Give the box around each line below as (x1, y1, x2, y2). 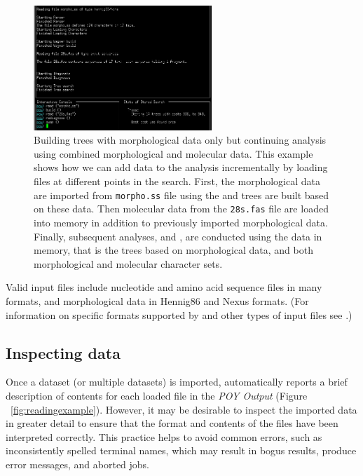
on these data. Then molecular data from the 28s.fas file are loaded (34, 201, 329, 216)
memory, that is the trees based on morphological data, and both (34, 243, 313, 257)
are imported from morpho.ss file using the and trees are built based (34, 187, 329, 202)
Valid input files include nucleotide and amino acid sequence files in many (6, 280, 322, 294)
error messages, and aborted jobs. (6, 456, 150, 471)
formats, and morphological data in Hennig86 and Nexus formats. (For (6, 293, 309, 308)
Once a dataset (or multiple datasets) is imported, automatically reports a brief (6, 374, 348, 389)
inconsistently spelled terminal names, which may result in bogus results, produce (6, 443, 357, 458)
